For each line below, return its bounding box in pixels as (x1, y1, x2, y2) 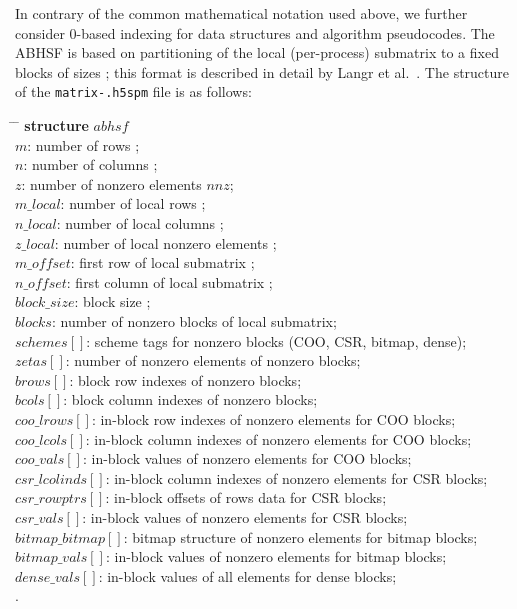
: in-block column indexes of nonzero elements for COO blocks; (85, 428, 472, 449)
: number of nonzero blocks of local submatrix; (51, 310, 337, 331)
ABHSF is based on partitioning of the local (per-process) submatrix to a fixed (15, 42, 499, 63)
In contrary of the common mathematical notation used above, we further (15, 3, 468, 23)
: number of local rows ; (60, 193, 206, 214)
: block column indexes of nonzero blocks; (63, 389, 318, 410)
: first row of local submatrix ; (70, 252, 255, 273)
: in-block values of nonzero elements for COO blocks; (82, 448, 412, 469)
